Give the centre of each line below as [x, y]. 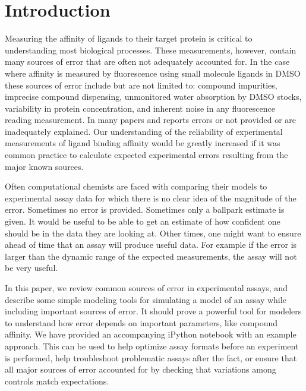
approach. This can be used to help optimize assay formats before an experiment [152, 346]
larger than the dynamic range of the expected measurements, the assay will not [151, 256]
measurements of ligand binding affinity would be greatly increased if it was [143, 143]
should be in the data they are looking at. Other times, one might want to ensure [153, 233]
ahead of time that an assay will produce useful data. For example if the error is [151, 245]
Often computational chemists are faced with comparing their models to [136, 186]
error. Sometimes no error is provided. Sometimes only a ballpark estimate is [145, 209]
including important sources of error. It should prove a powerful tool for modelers [153, 311]
